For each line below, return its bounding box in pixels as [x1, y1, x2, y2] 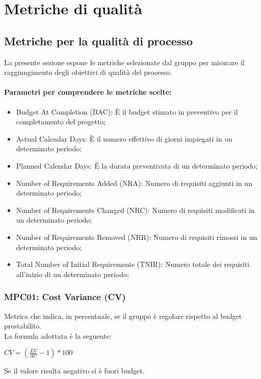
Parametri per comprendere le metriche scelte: [4, 87, 172, 97]
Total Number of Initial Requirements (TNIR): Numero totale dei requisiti [16, 259, 250, 269]
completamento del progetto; [16, 116, 106, 127]
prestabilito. [4, 320, 42, 331]
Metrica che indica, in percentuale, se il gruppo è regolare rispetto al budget [4, 310, 242, 321]
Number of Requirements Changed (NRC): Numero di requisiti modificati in [16, 204, 255, 215]
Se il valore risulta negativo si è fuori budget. [4, 365, 145, 376]
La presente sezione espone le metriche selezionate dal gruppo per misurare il [4, 57, 245, 67]
